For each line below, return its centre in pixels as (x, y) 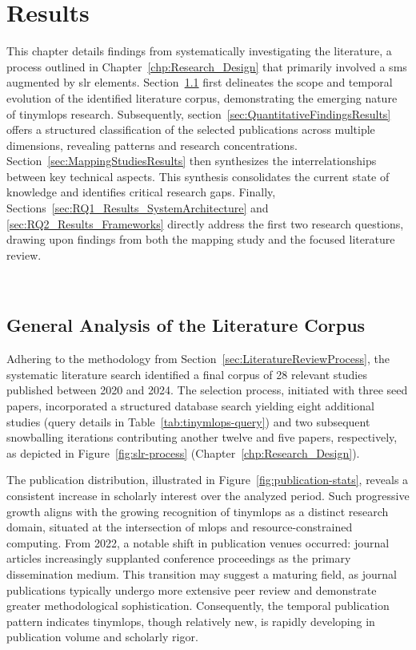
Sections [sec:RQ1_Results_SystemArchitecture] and (138, 208)
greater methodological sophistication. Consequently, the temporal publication (198, 606)
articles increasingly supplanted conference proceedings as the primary (179, 558)
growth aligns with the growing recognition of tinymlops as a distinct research (198, 511)
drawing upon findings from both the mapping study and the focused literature (201, 239)
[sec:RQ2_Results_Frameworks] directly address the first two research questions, (205, 223)
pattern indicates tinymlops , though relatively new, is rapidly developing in (191, 621)
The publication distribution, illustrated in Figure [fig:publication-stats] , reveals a (208, 480)
